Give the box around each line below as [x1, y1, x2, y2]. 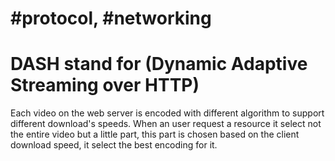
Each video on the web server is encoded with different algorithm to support [10, 107, 325, 119]
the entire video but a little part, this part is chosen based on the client [10, 128, 300, 141]
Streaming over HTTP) [10, 74, 200, 97]
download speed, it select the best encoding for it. [10, 139, 218, 151]
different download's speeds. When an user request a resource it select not [10, 118, 322, 130]
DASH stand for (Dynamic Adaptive [10, 53, 308, 76]
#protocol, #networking [10, 7, 212, 30]
